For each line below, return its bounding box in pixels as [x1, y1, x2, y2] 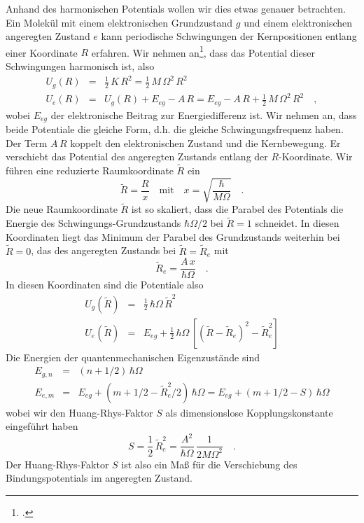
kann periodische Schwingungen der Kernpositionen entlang [101, 29, 357, 43]
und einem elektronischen [244, 15, 353, 29]
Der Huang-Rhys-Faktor [6, 456, 109, 471]
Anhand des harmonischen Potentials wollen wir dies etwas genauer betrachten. [6, 1, 346, 15]
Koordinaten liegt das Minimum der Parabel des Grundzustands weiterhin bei [6, 229, 340, 244]
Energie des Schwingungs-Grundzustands [6, 216, 181, 230]
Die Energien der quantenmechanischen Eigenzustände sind [6, 349, 260, 364]
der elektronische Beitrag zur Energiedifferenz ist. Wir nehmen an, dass [50, 107, 357, 122]
